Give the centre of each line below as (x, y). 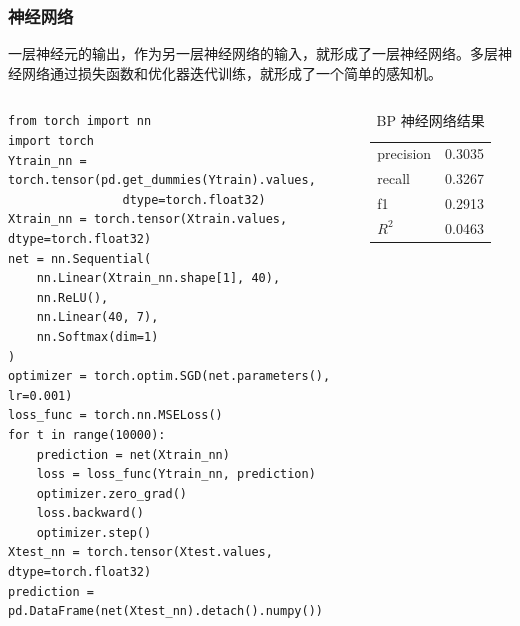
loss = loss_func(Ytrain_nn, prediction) (176, 474)
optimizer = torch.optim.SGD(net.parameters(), (169, 376)
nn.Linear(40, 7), (97, 317)
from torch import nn (80, 121)
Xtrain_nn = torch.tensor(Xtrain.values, (148, 219)
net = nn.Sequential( (80, 258)
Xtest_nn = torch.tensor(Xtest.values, (140, 552)
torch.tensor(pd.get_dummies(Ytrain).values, (162, 180)
